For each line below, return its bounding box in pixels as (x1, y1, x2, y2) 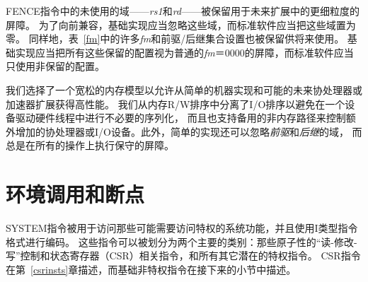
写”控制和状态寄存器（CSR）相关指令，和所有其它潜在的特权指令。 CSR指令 (6, 248, 361, 263)
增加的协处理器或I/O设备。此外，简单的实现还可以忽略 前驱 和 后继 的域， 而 (15, 124, 362, 139)
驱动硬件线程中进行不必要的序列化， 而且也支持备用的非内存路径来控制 (15, 110, 346, 125)
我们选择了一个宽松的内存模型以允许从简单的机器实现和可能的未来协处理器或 (6, 82, 362, 97)
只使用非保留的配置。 (6, 59, 105, 74)
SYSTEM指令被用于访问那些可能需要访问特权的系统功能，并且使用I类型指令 (6, 221, 358, 235)
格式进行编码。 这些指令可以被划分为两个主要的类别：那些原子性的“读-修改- (6, 234, 357, 249)
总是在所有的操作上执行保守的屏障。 (6, 138, 174, 153)
